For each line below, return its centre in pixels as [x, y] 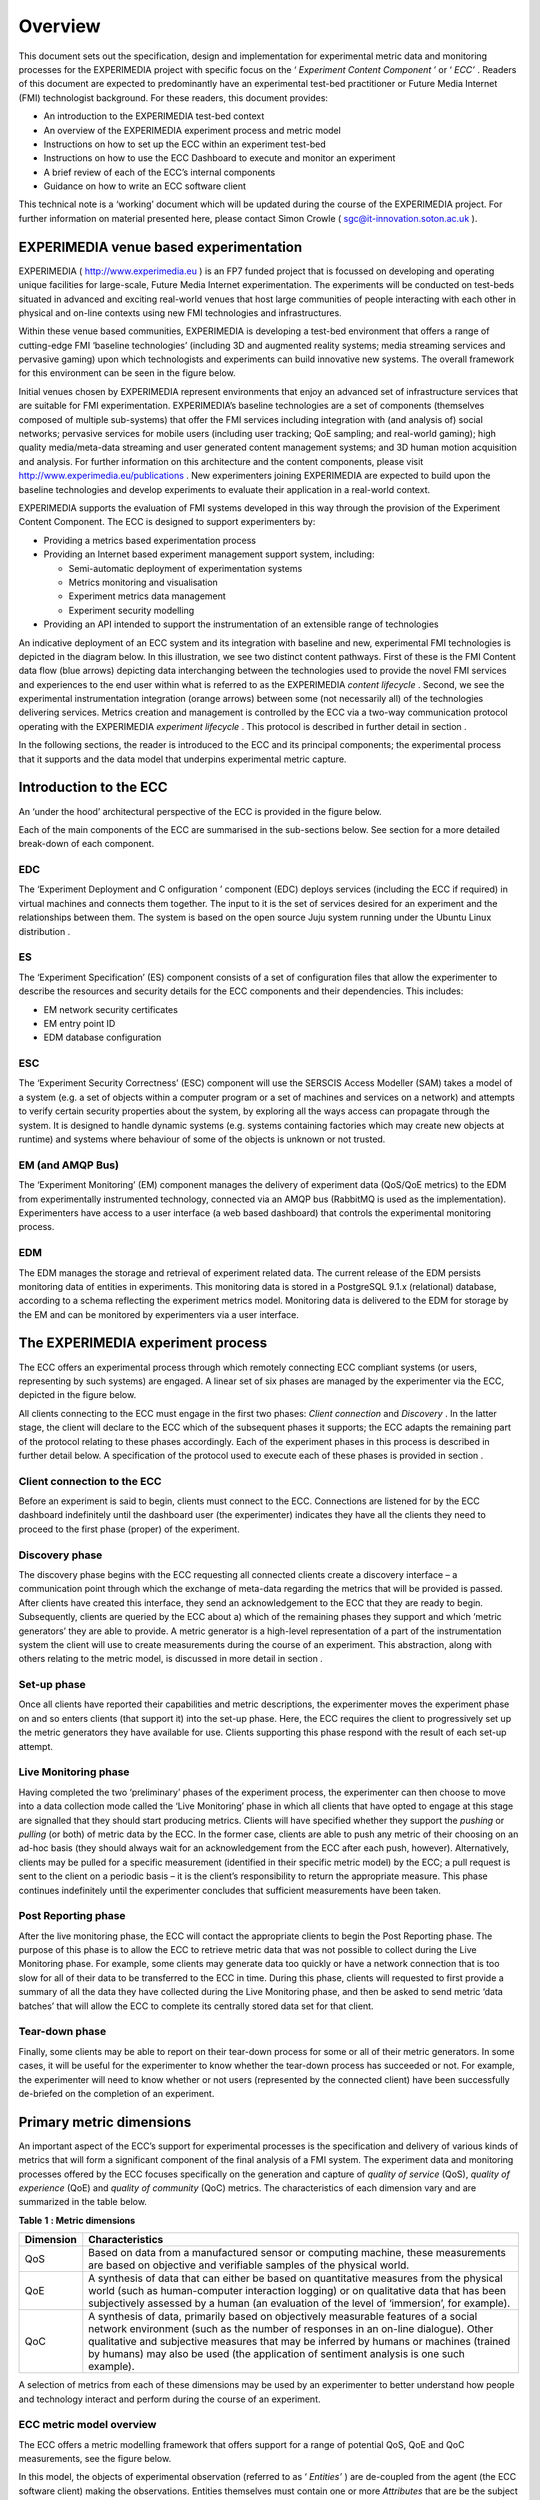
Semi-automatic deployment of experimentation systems [185, 568]
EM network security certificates [111, 1009]
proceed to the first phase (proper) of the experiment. [129, 1529]
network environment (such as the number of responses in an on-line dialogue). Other [291, 2329]
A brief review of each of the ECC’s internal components [159, 172]
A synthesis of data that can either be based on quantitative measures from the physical [296, 2278]
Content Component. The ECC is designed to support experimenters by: [167, 522]
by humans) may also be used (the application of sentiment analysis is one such [276, 2354]
